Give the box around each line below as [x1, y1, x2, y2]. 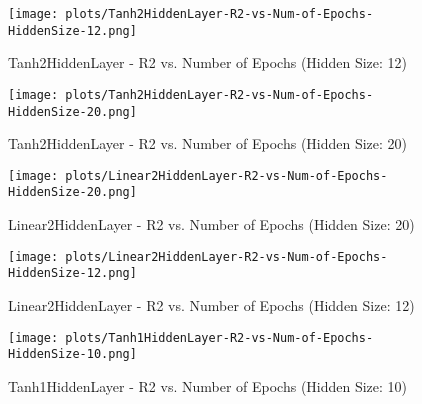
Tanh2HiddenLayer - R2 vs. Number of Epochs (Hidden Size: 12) [8, 52, 408, 73]
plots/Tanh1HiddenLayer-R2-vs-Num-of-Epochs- [65, 330, 374, 345]
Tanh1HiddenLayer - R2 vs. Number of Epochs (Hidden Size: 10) [8, 375, 408, 396]
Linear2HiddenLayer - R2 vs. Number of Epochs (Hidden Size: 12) [8, 295, 415, 316]
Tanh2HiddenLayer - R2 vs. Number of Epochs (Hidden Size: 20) [8, 133, 408, 154]
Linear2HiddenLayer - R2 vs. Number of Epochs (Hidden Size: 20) [8, 214, 415, 235]
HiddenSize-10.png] [8, 347, 137, 362]
